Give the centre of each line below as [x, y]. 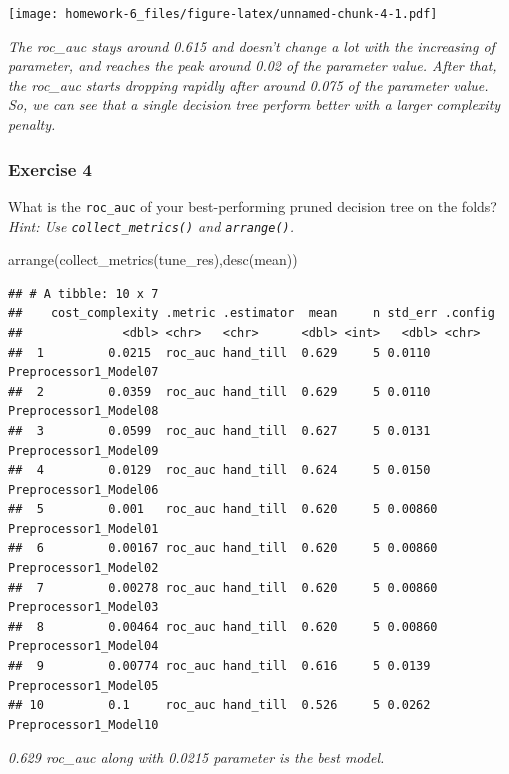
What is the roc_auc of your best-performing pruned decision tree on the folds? [252, 205]
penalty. [32, 124]
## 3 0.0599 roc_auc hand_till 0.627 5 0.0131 [219, 430]
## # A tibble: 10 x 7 [83, 293]
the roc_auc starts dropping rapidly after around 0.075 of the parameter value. [248, 84]
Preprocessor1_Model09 [83, 450]
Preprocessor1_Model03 [83, 607]
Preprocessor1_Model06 [83, 489]
